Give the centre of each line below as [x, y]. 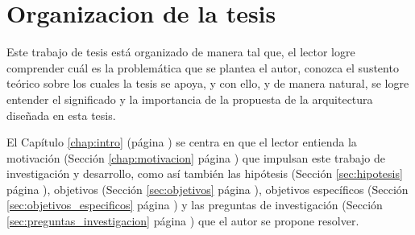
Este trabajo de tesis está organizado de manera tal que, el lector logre [181, 52]
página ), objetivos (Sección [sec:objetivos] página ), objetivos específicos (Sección [207, 189]
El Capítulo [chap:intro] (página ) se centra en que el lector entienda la [182, 142]
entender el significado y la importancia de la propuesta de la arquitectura [190, 99]
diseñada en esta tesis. [61, 115]
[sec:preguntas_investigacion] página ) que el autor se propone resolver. [183, 221]
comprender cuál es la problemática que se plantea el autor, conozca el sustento [203, 67]
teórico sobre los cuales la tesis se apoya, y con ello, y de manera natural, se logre [208, 83]
